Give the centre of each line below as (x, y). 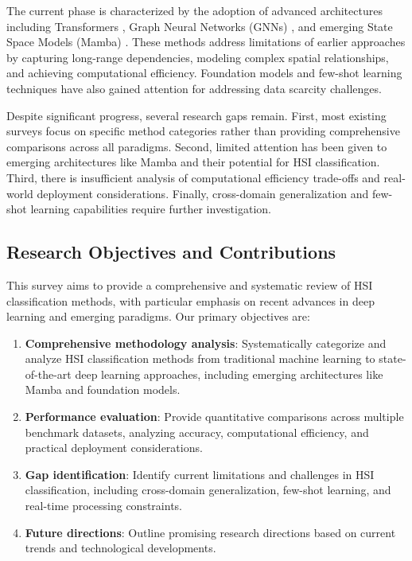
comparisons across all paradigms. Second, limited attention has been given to (197, 146)
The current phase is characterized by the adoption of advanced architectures (194, 10)
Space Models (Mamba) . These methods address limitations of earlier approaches (206, 42)
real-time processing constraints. (103, 506)
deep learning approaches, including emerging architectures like (229, 374)
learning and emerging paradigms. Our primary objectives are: (158, 316)
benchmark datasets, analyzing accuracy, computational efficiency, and (197, 432)
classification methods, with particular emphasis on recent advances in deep (190, 300)
